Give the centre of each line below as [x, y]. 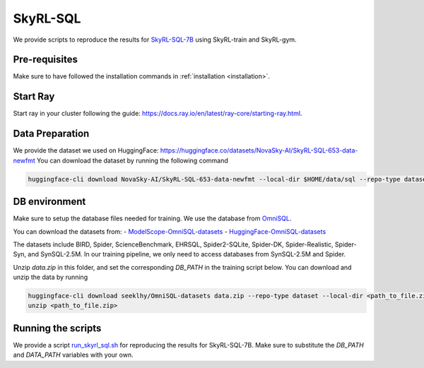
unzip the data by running [51, 277]
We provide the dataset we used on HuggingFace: [86, 150]
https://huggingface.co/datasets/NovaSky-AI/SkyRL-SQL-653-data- [259, 150]
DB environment [49, 202]
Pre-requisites [45, 60]
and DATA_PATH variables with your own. [73, 355]
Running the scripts [57, 328]
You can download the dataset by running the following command [132, 160]
